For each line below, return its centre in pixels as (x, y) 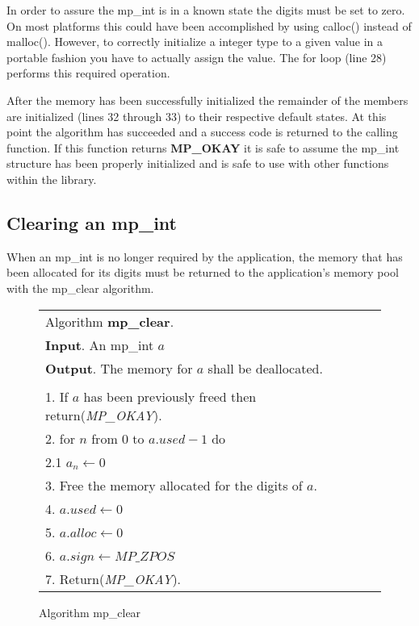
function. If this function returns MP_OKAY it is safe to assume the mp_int (203, 147)
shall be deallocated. (265, 368)
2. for (60, 438)
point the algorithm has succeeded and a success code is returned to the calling (202, 132)
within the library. (52, 179)
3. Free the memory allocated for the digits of (174, 485)
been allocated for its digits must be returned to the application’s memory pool (203, 272)
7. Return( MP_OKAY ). (113, 578)
